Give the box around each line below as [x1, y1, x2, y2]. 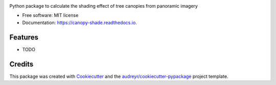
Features [9, 33, 38, 41]
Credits [9, 59, 34, 69]
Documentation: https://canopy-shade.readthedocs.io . [22, 19, 137, 26]
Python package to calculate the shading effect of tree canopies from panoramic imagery [9, 3, 198, 9]
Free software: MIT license [22, 12, 79, 18]
